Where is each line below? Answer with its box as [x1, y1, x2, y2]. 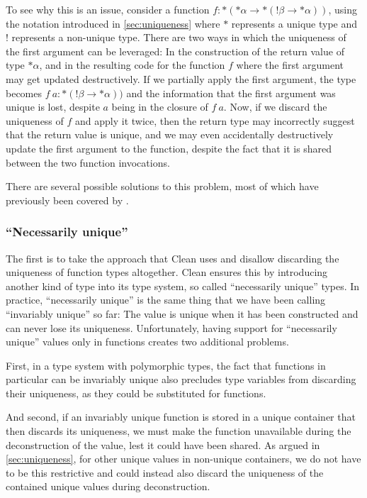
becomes [6, 85, 43, 100]
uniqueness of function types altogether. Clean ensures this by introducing [6, 265, 328, 280]
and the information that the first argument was [126, 85, 336, 100]
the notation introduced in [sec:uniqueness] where [6, 16, 220, 31]
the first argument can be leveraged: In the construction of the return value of [6, 43, 344, 58]
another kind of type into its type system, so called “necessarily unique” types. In [6, 278, 360, 293]
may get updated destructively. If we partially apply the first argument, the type [6, 71, 356, 86]
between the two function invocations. [6, 155, 170, 170]
